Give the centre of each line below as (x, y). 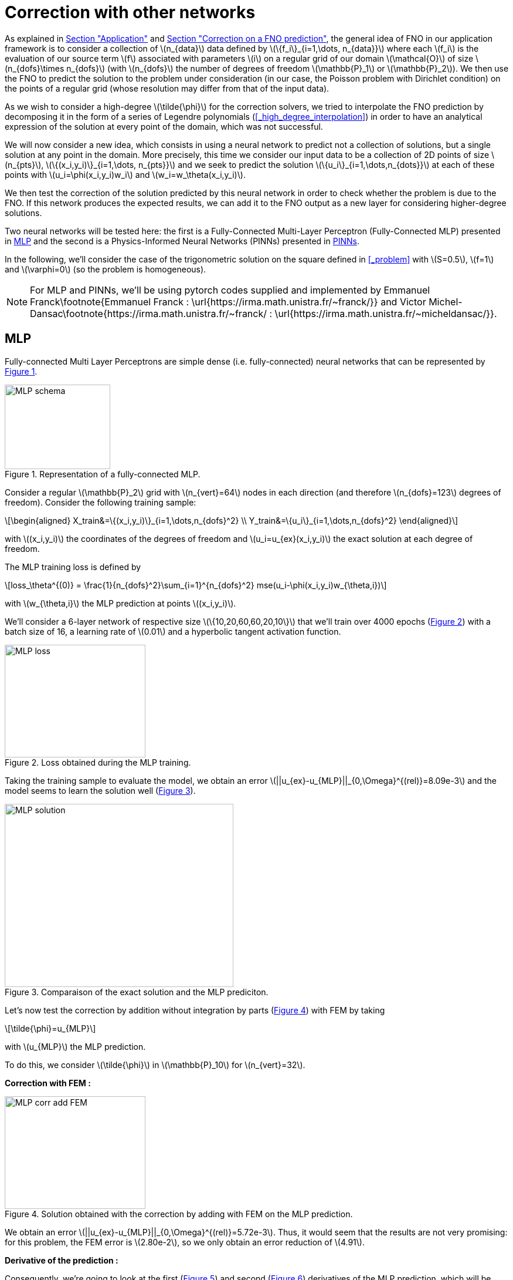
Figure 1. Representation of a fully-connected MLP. (103, 474)
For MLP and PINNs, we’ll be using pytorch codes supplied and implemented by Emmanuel (230, 290)
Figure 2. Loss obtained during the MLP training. (98, 762)
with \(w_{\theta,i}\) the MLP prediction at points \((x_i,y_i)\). (120, 603)
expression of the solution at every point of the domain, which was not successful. (164, 126)
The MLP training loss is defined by (73, 567)
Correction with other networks (130, 12)
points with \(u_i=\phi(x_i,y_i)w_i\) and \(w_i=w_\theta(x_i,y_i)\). (125, 174)
